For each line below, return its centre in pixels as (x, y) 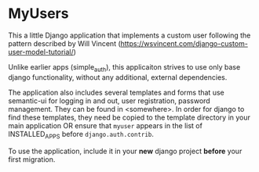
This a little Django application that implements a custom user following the (129, 35)
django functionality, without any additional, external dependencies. (118, 77)
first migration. (32, 159)
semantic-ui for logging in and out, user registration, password (109, 100)
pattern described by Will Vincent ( (65, 43)
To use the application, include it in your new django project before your (125, 151)
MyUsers (38, 14)
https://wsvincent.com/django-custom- (184, 43)
